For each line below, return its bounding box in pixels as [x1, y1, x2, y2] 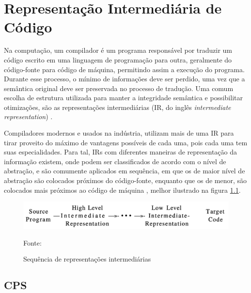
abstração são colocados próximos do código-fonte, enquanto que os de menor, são [4, 175, 247, 185]
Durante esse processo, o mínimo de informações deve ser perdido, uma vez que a [4, 74, 245, 84]
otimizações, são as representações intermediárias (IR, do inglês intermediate [4, 102, 231, 112]
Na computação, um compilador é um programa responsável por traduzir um [4, 45, 232, 55]
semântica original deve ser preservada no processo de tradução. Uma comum [4, 83, 234, 93]
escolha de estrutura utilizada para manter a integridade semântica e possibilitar [4, 93, 243, 103]
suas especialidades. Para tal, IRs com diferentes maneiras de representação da [4, 147, 237, 157]
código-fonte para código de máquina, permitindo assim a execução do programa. [4, 64, 245, 74]
